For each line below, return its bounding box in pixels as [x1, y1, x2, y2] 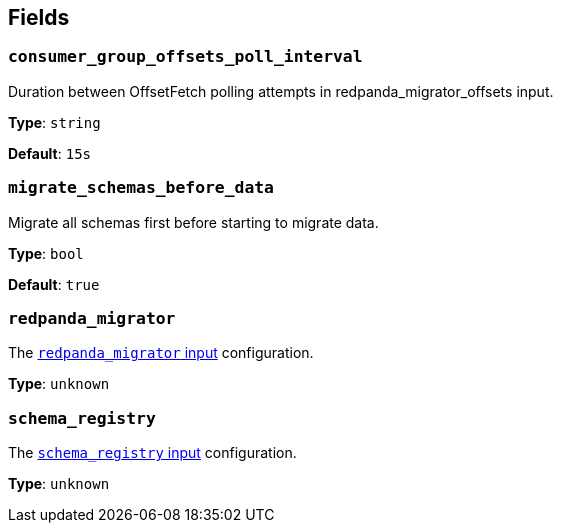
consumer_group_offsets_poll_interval [8, 47, 363, 67]
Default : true [8, 275, 100, 293]
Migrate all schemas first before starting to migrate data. [8, 213, 379, 231]
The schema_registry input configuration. [8, 444, 297, 462]
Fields [8, 5, 70, 30]
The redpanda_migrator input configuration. [8, 344, 314, 362]
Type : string [8, 113, 101, 131]
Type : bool [8, 244, 84, 262]
